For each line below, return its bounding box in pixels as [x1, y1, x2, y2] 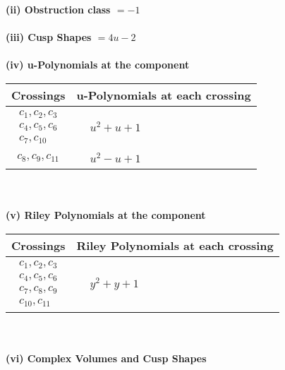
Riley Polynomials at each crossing [76, 237, 274, 254]
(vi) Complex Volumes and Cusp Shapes [6, 350, 207, 365]
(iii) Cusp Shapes [6, 30, 92, 44]
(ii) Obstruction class [6, 2, 111, 16]
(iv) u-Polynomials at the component [6, 57, 190, 72]
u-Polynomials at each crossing [76, 86, 251, 103]
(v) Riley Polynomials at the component [6, 208, 206, 222]
